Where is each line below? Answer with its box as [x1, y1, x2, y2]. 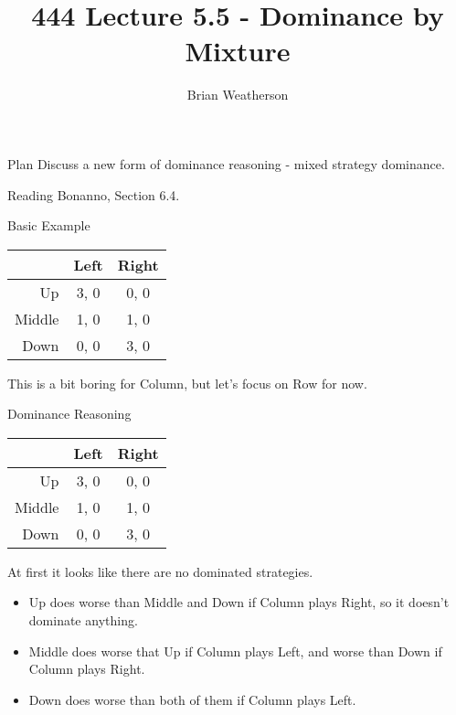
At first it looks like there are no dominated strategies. [7, 561, 313, 581]
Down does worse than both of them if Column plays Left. [28, 689, 356, 709]
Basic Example [7, 216, 90, 235]
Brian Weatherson [186, 85, 289, 104]
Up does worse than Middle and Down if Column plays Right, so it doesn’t [28, 592, 450, 612]
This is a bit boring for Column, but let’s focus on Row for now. [7, 373, 367, 392]
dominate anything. [28, 611, 138, 630]
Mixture [185, 32, 291, 69]
